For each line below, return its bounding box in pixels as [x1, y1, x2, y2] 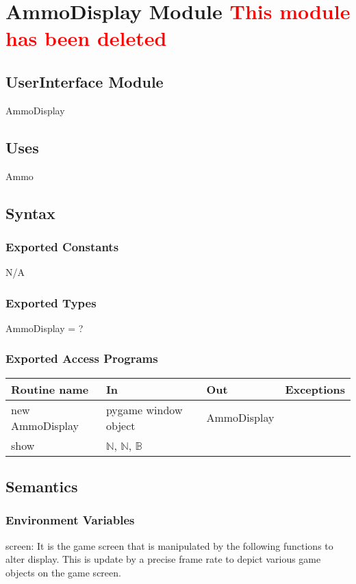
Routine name [11, 381, 89, 397]
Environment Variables [5, 511, 135, 529]
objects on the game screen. [5, 565, 121, 579]
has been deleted [5, 24, 167, 52]
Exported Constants [5, 238, 119, 255]
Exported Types [5, 294, 97, 311]
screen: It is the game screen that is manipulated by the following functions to [5, 538, 333, 553]
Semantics [5, 476, 78, 497]
